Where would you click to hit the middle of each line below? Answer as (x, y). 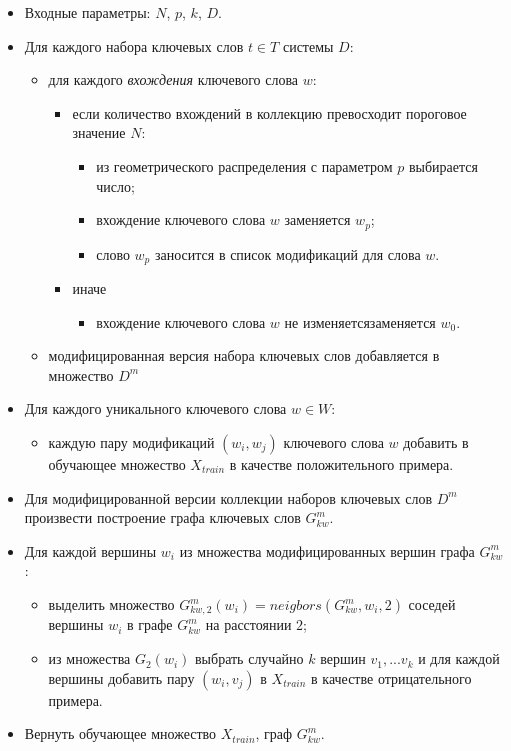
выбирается (443, 165)
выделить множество (111, 604)
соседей (432, 604)
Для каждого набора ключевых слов (134, 45)
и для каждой (459, 658)
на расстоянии (248, 624)
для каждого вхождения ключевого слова (173, 79)
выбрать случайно (249, 658)
